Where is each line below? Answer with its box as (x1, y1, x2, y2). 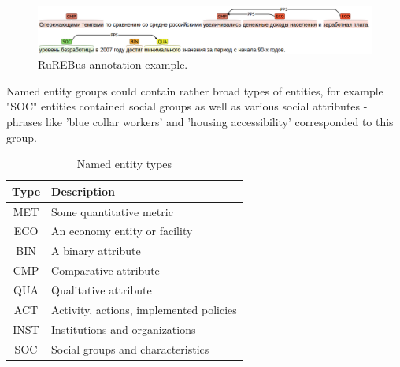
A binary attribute (51, 242, 141, 259)
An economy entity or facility (51, 223, 193, 239)
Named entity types (76, 155, 172, 172)
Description (51, 182, 116, 199)
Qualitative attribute (51, 282, 152, 298)
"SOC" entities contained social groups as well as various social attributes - (6, 98, 368, 114)
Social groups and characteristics (51, 340, 209, 357)
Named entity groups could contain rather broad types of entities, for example (6, 82, 383, 99)
